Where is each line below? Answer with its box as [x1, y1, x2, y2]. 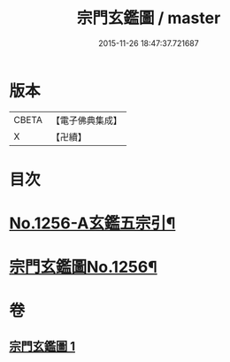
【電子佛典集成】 [50, 114, 122, 127]
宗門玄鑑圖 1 [9, 338, 76, 354]
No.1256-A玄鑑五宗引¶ [9, 213, 176, 234]
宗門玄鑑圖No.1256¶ [9, 258, 157, 277]
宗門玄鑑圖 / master [76, 8, 221, 28]
